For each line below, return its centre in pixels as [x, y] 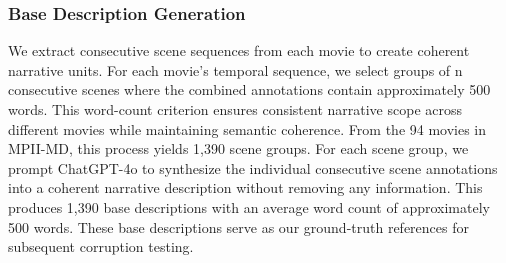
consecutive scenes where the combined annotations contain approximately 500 [249, 89]
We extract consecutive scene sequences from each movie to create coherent [239, 50]
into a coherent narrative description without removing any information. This [245, 187]
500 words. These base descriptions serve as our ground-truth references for [238, 226]
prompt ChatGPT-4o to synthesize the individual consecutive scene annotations [253, 167]
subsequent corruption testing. [101, 246]
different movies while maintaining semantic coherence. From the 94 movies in [247, 128]
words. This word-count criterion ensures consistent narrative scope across [235, 109]
